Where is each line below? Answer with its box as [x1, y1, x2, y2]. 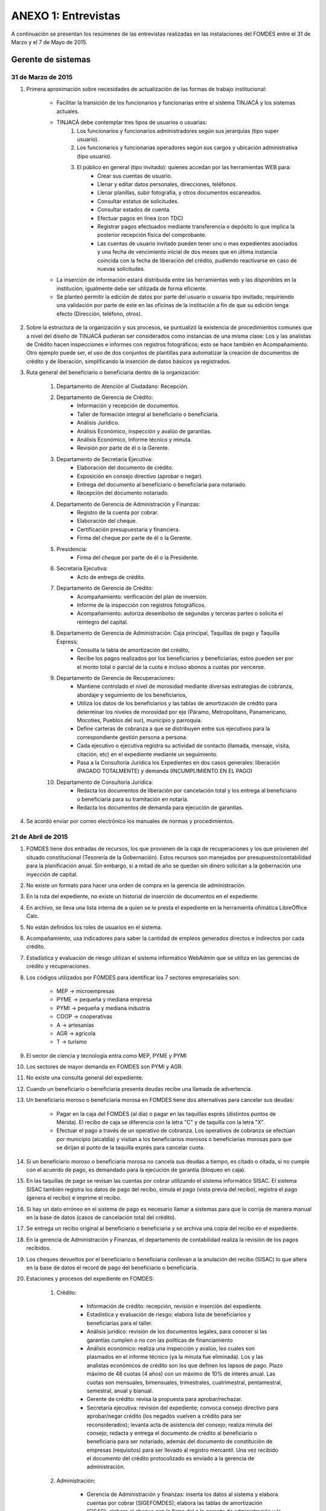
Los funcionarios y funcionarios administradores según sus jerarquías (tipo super [77, 127, 279, 134]
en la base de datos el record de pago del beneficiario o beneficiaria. [26, 1264, 198, 1271]
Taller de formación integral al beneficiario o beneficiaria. [77, 410, 220, 418]
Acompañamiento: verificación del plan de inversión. [77, 593, 208, 600]
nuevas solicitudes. [97, 265, 145, 272]
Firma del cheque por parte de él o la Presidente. [77, 554, 199, 561]
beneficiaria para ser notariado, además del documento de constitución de [86, 1438, 273, 1445]
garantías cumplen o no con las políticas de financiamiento [86, 1336, 233, 1344]
